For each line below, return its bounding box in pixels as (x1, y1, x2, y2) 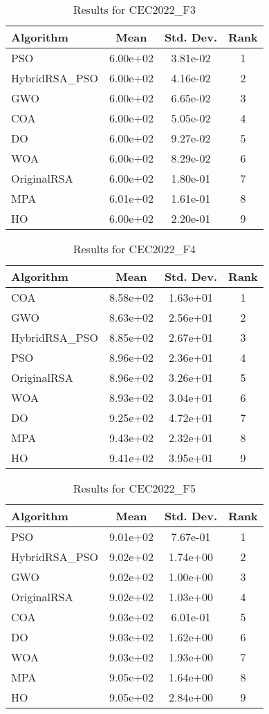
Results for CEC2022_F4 (73, 241, 196, 257)
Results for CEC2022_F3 (73, 1, 196, 17)
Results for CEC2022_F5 (73, 480, 196, 496)
